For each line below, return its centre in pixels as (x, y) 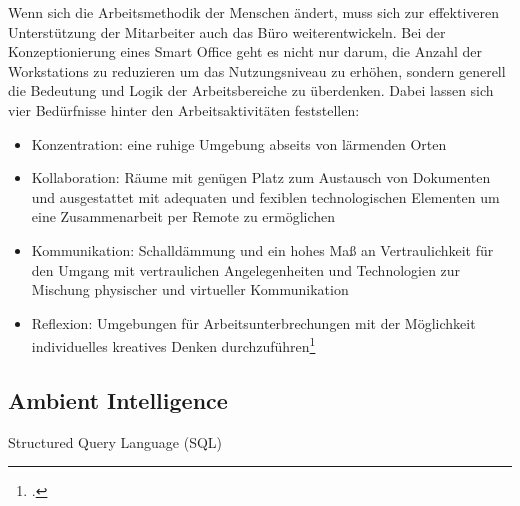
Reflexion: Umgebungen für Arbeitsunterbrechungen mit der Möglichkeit (253, 322)
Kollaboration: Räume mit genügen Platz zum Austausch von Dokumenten (261, 177)
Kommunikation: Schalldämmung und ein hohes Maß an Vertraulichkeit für (262, 249)
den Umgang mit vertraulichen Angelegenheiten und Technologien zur (246, 269)
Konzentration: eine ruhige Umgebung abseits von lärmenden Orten (239, 143)
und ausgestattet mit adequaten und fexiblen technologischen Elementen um (265, 196)
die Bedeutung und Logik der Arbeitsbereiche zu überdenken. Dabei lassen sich (251, 90)
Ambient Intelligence (118, 399)
